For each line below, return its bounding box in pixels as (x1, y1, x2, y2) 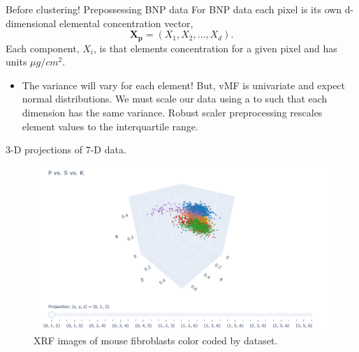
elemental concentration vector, (59, 15, 193, 30)
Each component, (6, 40, 80, 55)
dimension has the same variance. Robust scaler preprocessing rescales (22, 105, 323, 120)
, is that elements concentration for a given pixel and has (94, 40, 337, 55)
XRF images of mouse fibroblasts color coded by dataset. (34, 332, 278, 347)
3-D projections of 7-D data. (6, 142, 126, 157)
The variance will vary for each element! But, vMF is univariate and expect (22, 77, 346, 92)
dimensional (6, 15, 57, 30)
